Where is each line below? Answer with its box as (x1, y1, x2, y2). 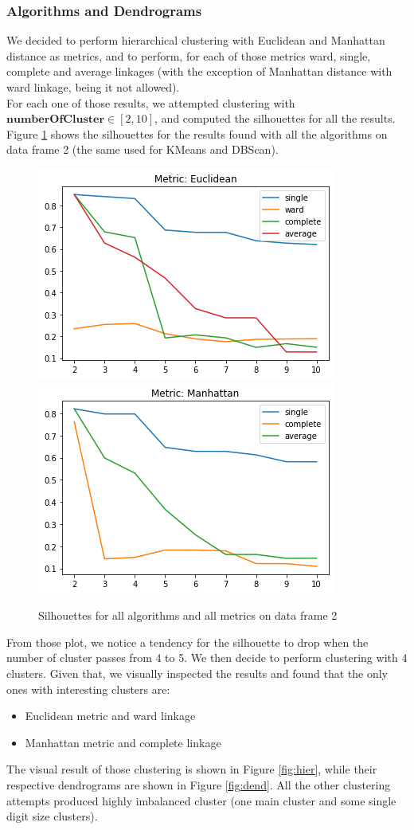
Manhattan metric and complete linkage (25, 734, 221, 750)
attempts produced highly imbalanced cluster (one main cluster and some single (6, 792, 396, 808)
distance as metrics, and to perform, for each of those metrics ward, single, (6, 47, 371, 64)
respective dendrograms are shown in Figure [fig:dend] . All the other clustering (6, 776, 391, 793)
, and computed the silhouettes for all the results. (154, 110, 396, 127)
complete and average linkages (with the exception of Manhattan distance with (6, 63, 393, 80)
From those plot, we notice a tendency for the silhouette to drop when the (6, 633, 369, 650)
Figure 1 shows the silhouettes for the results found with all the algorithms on (6, 125, 388, 142)
